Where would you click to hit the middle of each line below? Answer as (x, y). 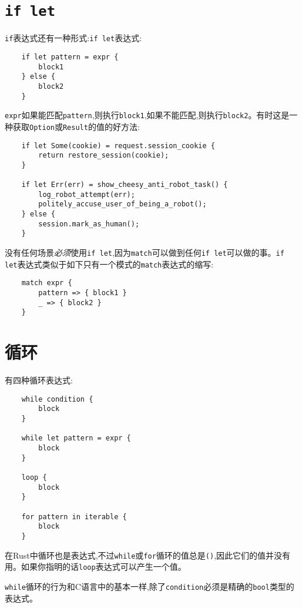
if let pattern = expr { (70, 57)
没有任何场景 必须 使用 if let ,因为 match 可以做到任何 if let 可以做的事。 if (145, 253)
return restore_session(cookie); (104, 156)
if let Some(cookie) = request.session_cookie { (118, 146)
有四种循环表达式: (39, 380)
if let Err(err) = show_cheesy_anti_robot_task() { (125, 185)
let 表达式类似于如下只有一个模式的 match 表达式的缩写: (109, 264)
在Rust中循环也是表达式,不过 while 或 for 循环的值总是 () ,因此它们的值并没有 (148, 555)
